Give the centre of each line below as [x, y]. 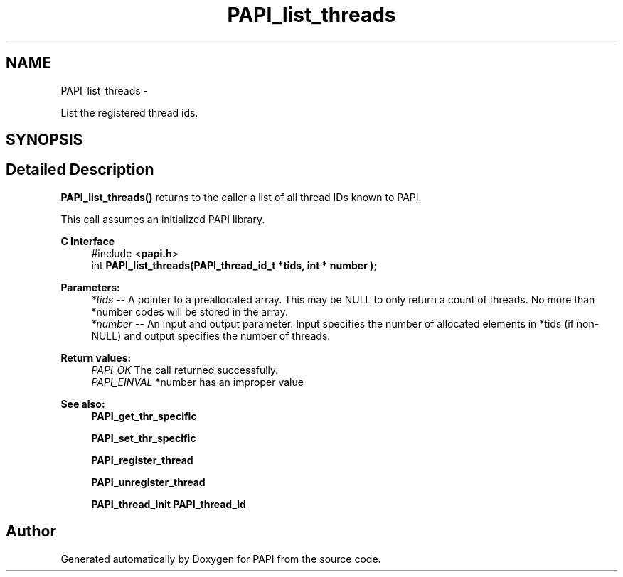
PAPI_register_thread [142, 460]
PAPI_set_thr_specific [144, 438]
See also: [83, 404]
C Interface [88, 241]
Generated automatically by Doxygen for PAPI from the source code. [221, 559]
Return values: [96, 357]
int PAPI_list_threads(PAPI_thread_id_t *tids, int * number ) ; [234, 265]
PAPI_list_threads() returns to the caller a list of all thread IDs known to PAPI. [241, 197]
